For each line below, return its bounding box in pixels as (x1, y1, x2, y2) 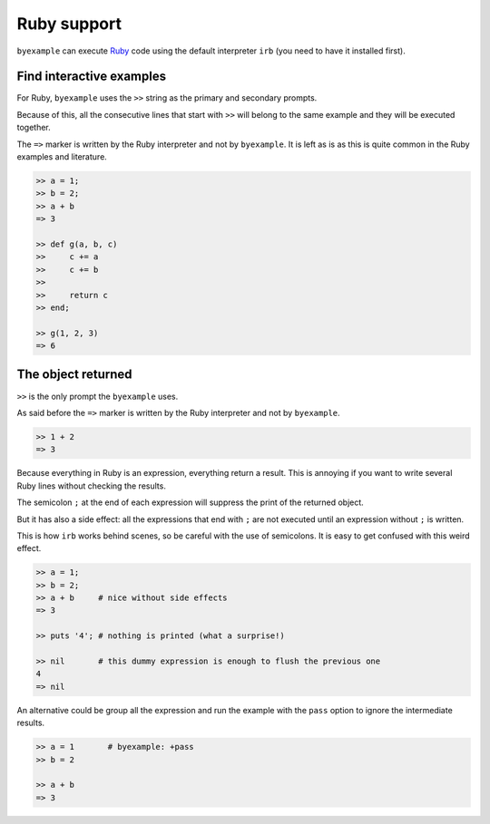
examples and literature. (16, 151, 108, 162)
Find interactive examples (16, 69, 167, 84)
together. (16, 122, 52, 133)
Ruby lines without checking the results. (16, 480, 167, 491)
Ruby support (16, 14, 122, 34)
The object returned (16, 367, 132, 383)
